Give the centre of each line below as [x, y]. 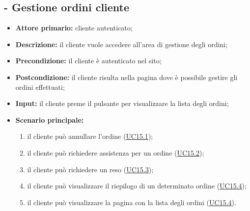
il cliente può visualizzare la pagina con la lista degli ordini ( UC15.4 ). [132, 202]
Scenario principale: [50, 119]
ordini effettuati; [40, 87]
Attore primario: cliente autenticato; [74, 28]
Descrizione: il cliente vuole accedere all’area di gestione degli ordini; [121, 44]
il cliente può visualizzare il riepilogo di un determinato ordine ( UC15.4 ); [137, 186]
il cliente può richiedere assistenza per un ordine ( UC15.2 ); [116, 152]
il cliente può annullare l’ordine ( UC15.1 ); [90, 136]
